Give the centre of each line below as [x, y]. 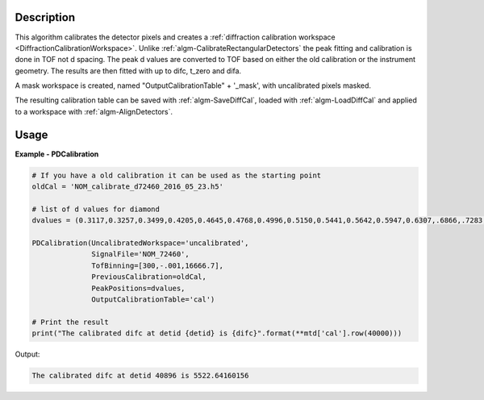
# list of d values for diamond [96, 209]
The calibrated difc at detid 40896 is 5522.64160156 [140, 376]
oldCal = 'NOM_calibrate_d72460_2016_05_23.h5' [127, 187]
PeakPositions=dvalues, [138, 288]
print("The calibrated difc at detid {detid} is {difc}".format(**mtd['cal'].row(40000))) [217, 333]
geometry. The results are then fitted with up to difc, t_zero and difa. [128, 71]
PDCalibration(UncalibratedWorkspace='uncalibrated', [140, 243]
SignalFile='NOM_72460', [140, 254]
